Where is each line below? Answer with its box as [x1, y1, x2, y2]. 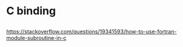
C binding [6, 4, 56, 18]
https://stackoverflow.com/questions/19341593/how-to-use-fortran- [6, 28, 177, 35]
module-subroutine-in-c [6, 34, 67, 41]
